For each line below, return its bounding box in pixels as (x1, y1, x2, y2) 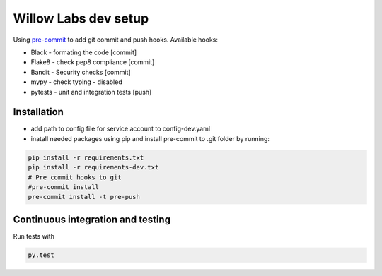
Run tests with (13, 232, 54, 240)
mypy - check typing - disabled (30, 78, 123, 86)
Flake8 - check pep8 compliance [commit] (30, 58, 155, 66)
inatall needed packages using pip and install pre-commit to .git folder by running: (30, 134, 270, 143)
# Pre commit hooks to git (28, 173, 122, 181)
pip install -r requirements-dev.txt (28, 163, 159, 172)
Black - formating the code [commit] (30, 48, 137, 56)
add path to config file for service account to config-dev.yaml (30, 124, 211, 133)
